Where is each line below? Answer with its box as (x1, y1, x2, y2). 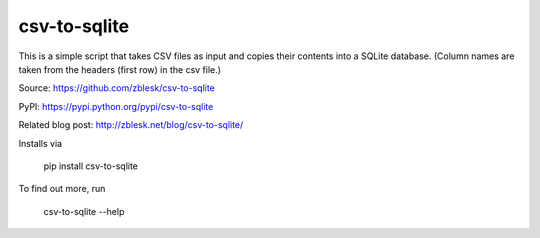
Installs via (18, 137, 63, 149)
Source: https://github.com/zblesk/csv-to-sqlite (18, 82, 215, 94)
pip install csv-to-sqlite (43, 160, 139, 172)
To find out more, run (18, 183, 106, 195)
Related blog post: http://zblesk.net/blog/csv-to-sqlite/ (18, 119, 244, 131)
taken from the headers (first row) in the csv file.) (18, 63, 222, 75)
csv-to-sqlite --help (43, 205, 125, 217)
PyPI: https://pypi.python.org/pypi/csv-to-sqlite (18, 100, 214, 112)
